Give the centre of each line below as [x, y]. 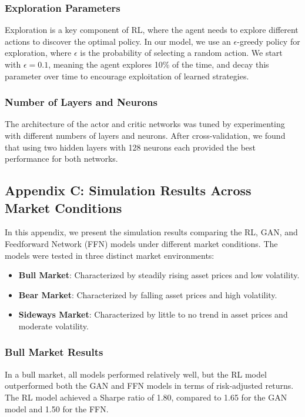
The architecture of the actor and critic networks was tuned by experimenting [145, 124]
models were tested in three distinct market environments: [110, 255]
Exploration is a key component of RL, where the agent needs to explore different [152, 30]
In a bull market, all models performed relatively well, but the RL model [136, 374]
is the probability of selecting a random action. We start [181, 53]
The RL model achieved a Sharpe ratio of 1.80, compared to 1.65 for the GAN [146, 397]
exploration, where [38, 53]
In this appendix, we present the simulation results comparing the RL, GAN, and [151, 232]
